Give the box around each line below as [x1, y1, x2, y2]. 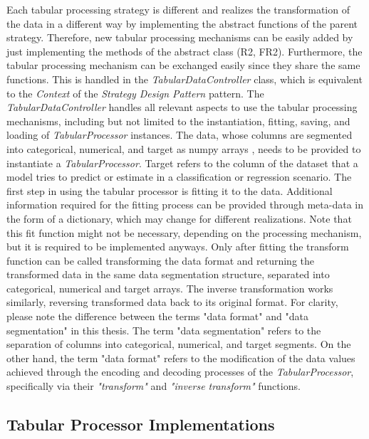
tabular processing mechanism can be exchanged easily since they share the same [6, 58, 360, 73]
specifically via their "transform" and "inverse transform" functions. [6, 379, 301, 393]
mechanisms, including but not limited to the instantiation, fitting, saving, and [6, 113, 350, 128]
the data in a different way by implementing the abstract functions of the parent [6, 16, 358, 31]
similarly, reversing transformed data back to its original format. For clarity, [6, 295, 338, 310]
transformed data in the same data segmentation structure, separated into [6, 267, 330, 282]
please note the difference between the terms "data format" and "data [6, 309, 308, 324]
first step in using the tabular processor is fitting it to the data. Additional [6, 183, 333, 198]
